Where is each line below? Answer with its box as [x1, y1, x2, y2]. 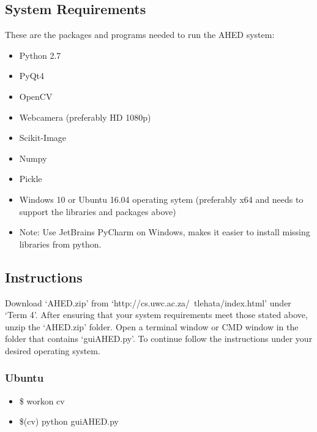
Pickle [19, 172, 42, 185]
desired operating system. [5, 344, 100, 357]
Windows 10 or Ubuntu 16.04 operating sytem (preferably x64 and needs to [19, 192, 304, 205]
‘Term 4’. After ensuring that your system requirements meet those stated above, [5, 308, 308, 321]
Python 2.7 [19, 48, 61, 61]
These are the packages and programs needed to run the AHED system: [5, 28, 275, 41]
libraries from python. [19, 237, 102, 250]
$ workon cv [19, 394, 65, 407]
